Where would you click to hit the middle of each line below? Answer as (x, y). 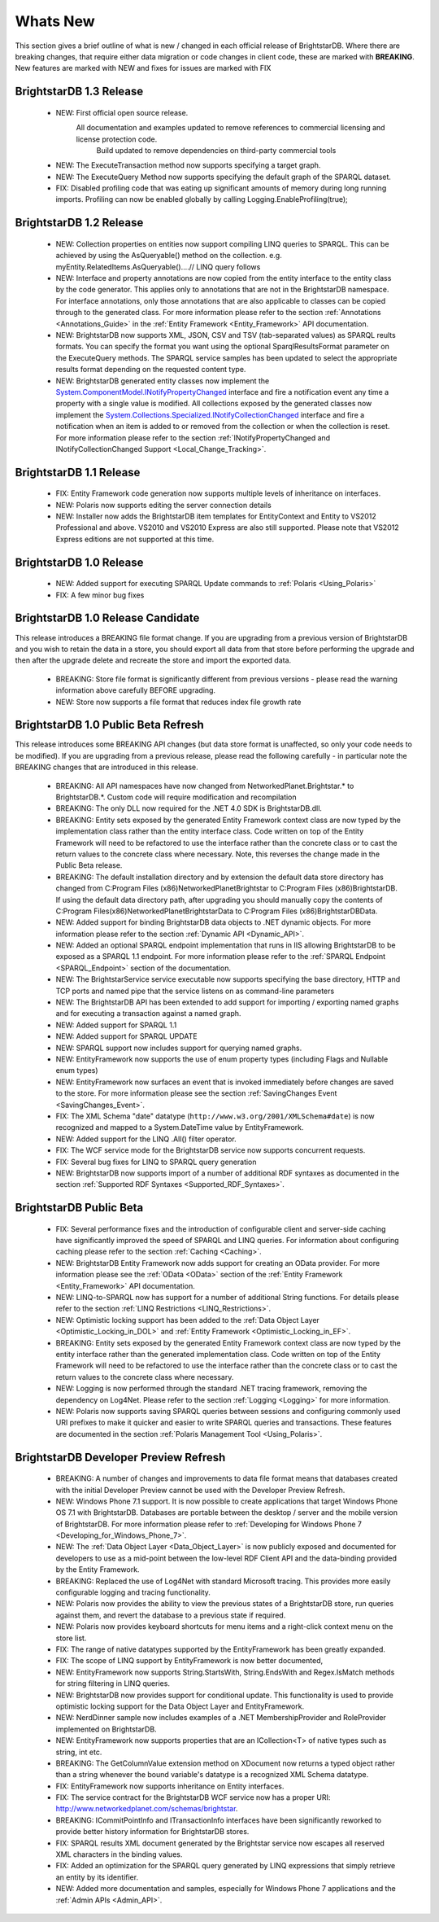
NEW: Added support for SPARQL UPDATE (127, 1036)
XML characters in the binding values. (119, 1854)
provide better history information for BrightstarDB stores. (152, 1832)
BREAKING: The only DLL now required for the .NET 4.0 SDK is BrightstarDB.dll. (189, 808)
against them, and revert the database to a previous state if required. (171, 1615)
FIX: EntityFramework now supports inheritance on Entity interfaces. (170, 1786)
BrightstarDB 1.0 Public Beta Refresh (110, 725)
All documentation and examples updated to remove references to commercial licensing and (230, 128)
